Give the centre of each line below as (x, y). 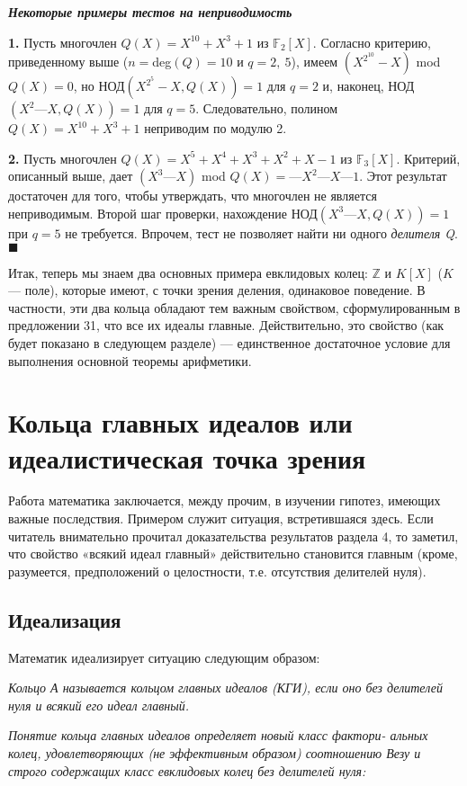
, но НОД (99, 86)
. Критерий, (428, 158)
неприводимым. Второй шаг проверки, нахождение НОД (163, 213)
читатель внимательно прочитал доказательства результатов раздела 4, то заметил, (233, 536)
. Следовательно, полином (267, 108)
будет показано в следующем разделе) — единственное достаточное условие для (229, 342)
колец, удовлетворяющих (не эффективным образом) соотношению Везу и (215, 752)
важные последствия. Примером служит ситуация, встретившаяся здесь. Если (221, 518)
